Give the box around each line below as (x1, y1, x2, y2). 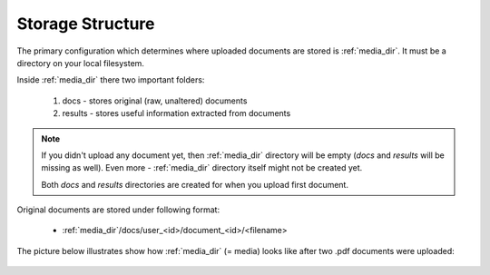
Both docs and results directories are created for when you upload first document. (41, 179, 349, 190)
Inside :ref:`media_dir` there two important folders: (16, 74, 205, 85)
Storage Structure (16, 14, 155, 34)
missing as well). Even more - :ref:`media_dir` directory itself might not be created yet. (41, 162, 363, 173)
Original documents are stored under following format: (16, 204, 220, 215)
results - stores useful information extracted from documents (62, 108, 291, 119)
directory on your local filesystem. (16, 57, 145, 68)
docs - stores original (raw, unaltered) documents (62, 95, 248, 106)
